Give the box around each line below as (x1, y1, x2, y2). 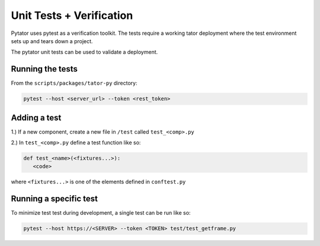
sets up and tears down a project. (11, 37, 93, 44)
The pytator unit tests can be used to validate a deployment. (11, 48, 158, 56)
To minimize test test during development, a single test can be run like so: (11, 209, 191, 216)
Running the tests (11, 64, 78, 74)
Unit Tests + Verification (11, 9, 133, 22)
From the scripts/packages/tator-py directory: (11, 80, 137, 87)
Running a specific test (11, 194, 98, 204)
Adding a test (11, 112, 62, 122)
